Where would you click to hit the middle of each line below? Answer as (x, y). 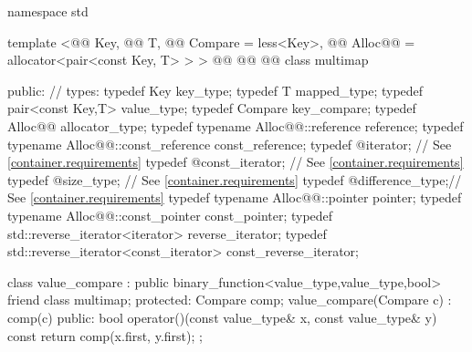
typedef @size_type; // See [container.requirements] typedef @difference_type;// (235, 179)
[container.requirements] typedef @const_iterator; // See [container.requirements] (236, 162)
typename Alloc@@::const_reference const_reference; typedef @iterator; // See (230, 144)
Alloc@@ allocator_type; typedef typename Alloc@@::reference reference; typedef (236, 125)
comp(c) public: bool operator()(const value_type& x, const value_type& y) (222, 317)
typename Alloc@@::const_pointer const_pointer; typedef (170, 215)
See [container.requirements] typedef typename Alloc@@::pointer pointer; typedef (235, 197)
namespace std (48, 11)
